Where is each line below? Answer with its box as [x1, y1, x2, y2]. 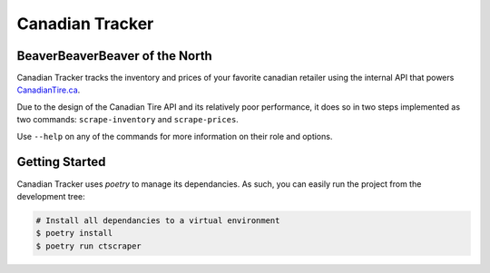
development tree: [16, 190, 85, 201]
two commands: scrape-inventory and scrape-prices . [16, 114, 240, 125]
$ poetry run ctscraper [35, 240, 142, 251]
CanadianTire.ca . [16, 84, 81, 95]
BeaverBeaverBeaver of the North [16, 48, 212, 63]
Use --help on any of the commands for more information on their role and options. [16, 131, 333, 141]
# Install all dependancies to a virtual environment [35, 215, 280, 226]
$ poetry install [35, 228, 113, 239]
